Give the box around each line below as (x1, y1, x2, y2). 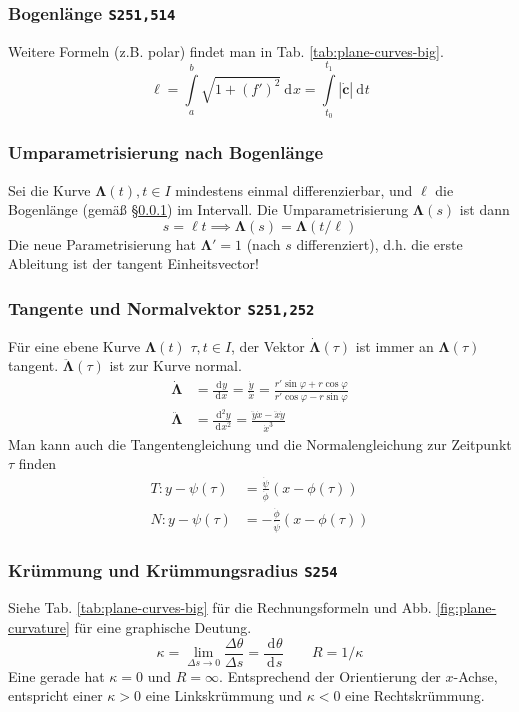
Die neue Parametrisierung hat (8, 233, 197, 254)
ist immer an (355, 335, 434, 356)
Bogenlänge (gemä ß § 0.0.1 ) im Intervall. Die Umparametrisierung (8, 199, 409, 220)
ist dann (459, 199, 510, 220)
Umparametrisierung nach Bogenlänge (8, 140, 324, 165)
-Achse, (453, 665, 498, 686)
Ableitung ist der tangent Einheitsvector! (8, 253, 259, 274)
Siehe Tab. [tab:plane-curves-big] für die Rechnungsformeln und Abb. (8, 597, 432, 618)
